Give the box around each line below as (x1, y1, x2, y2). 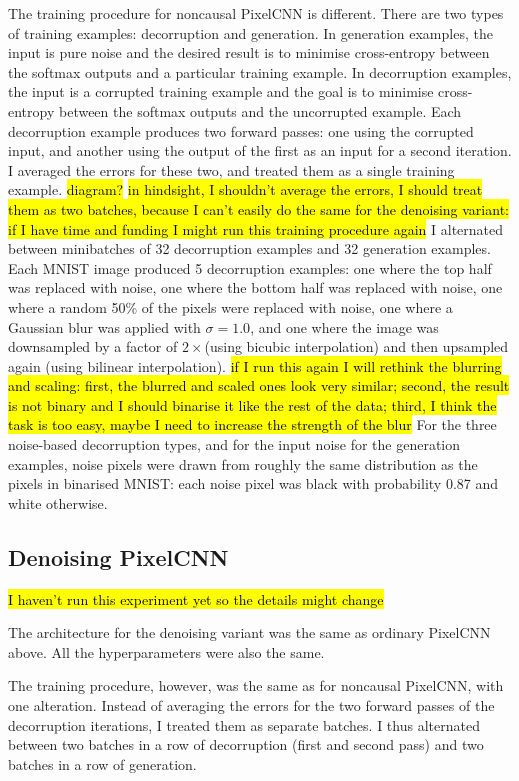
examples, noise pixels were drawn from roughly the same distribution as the (8, 453, 478, 474)
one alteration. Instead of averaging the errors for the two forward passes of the (8, 695, 495, 716)
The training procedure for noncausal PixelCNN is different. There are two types (8, 3, 504, 23)
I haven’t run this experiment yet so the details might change (8, 588, 384, 609)
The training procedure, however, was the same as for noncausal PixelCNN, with (8, 675, 504, 696)
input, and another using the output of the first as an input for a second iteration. (8, 140, 512, 161)
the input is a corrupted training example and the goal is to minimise (8, 81, 434, 102)
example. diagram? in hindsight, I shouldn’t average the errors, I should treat (8, 179, 483, 200)
